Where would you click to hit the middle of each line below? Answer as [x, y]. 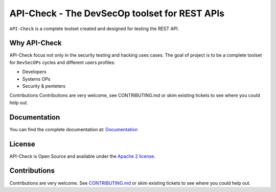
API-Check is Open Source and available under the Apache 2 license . [83, 156]
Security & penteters [44, 86]
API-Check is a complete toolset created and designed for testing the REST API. [94, 29]
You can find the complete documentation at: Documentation [74, 129]
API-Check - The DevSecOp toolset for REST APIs [117, 13]
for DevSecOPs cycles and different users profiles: [62, 62]
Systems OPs [36, 79]
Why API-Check [36, 43]
